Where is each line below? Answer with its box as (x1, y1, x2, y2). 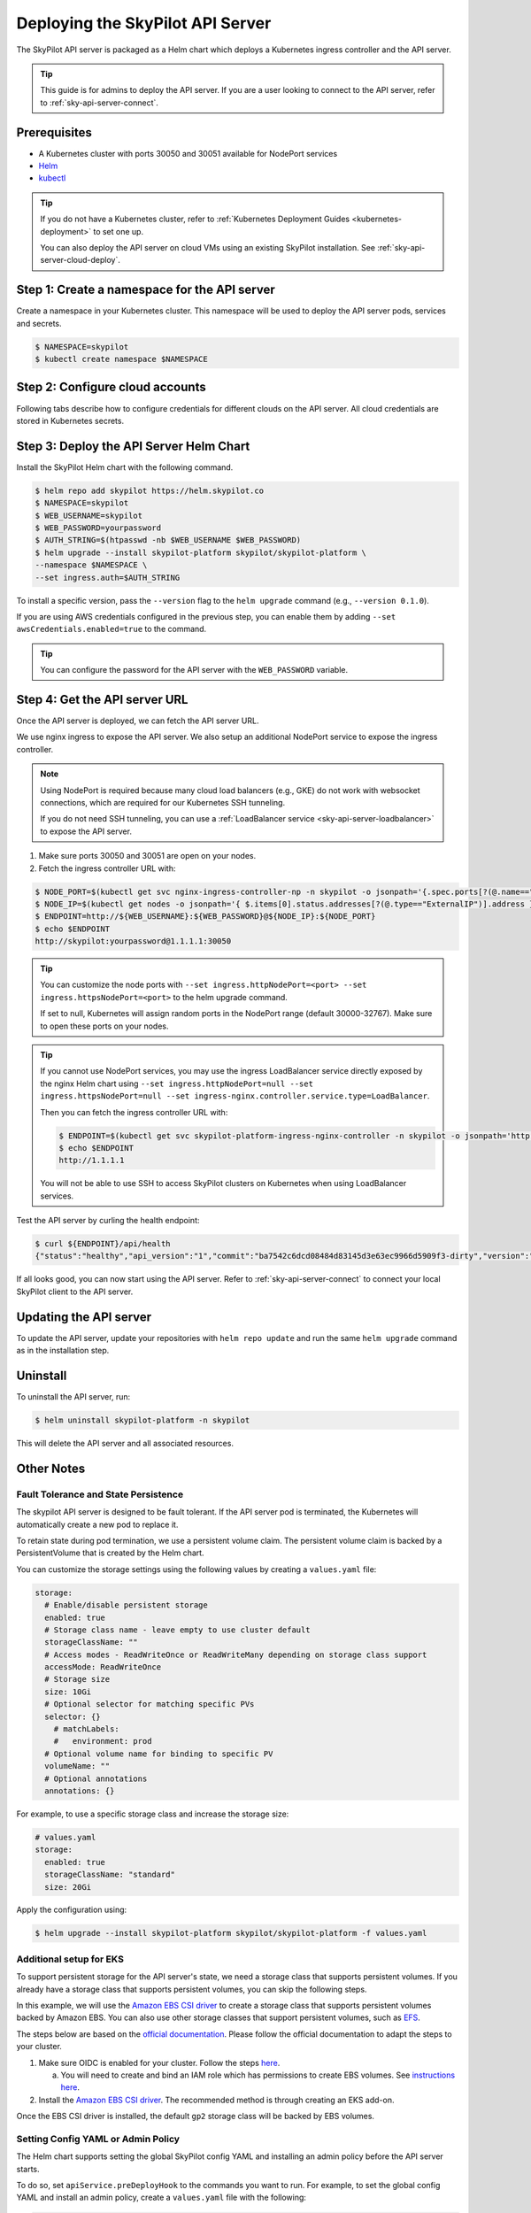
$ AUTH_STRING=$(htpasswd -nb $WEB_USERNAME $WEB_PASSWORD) (35, 536, 302, 545)
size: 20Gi (44, 1882, 92, 1892)
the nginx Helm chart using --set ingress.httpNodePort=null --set (40, 1078, 314, 1089)
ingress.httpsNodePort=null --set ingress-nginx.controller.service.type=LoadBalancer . (40, 1091, 430, 1101)
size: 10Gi (44, 1686, 92, 1697)
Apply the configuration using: (16, 1904, 127, 1916)
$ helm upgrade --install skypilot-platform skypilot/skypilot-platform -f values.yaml (35, 1928, 427, 1939)
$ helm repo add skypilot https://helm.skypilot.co (35, 485, 265, 496)
